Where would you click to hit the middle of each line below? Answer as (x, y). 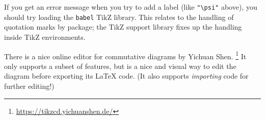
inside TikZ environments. (45, 37)
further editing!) (29, 86)
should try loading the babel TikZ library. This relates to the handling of (119, 17)
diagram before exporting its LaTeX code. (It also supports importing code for (126, 76)
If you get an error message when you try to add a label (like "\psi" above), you (131, 7)
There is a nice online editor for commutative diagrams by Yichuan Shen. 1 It (125, 55)
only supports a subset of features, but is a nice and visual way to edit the (120, 66)
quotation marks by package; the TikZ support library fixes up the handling (123, 27)
